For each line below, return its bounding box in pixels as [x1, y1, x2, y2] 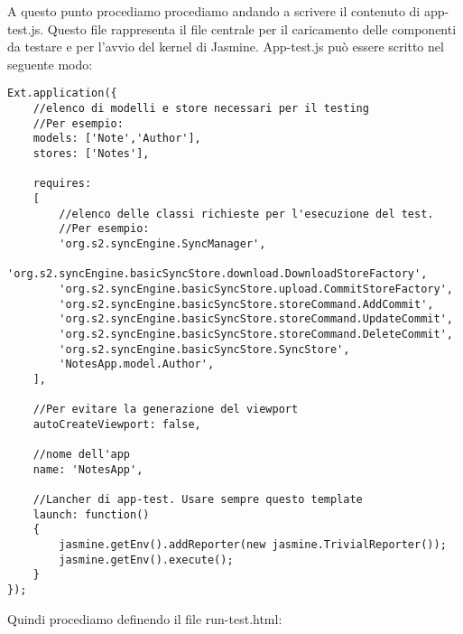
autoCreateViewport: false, [32, 417, 201, 431]
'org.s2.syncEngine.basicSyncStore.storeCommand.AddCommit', [59, 297, 434, 311]
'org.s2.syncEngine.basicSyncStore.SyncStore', [59, 342, 350, 356]
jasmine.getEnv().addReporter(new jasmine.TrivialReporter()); [59, 538, 447, 552]
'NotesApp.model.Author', [59, 358, 215, 371]
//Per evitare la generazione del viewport [32, 403, 299, 416]
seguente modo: [7, 54, 93, 73]
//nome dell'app [32, 448, 131, 462]
